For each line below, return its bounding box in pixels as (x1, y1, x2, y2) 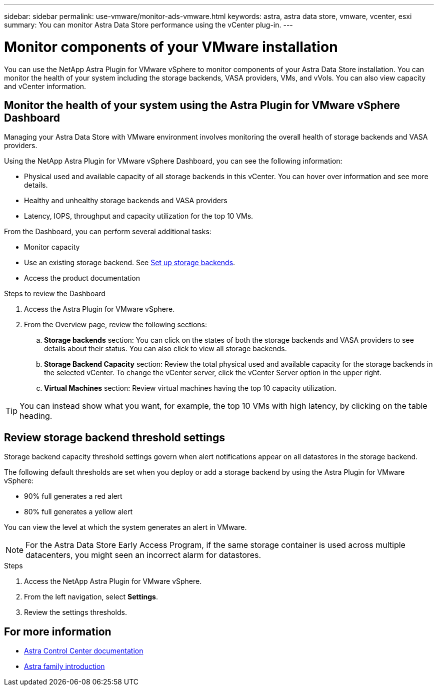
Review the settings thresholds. (24, 608, 127, 617)
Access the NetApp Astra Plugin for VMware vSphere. (24, 577, 202, 586)
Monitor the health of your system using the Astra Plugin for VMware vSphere (4, 99, 400, 112)
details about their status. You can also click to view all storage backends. (44, 344, 287, 353)
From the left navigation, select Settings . (24, 592, 158, 601)
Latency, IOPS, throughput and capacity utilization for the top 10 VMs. (24, 212, 253, 221)
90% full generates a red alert (24, 492, 122, 501)
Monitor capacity (24, 243, 80, 252)
